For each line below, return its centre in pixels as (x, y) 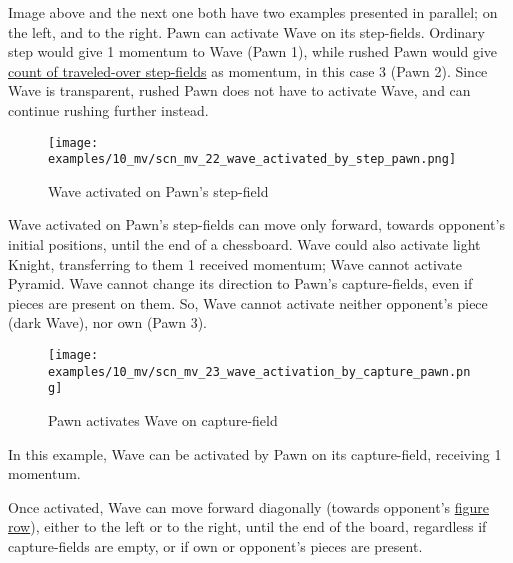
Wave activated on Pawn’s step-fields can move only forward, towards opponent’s (256, 224)
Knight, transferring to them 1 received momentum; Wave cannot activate (235, 263)
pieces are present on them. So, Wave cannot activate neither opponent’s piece (248, 302)
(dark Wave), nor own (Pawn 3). (108, 322)
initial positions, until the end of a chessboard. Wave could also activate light (244, 244)
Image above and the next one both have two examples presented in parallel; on (253, 12)
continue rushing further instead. (108, 109)
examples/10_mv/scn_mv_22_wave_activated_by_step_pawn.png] (252, 159)
